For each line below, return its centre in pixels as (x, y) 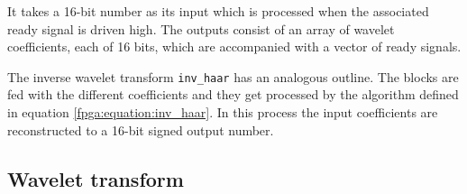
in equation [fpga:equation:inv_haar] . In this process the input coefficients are (223, 112)
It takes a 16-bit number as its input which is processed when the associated (218, 11)
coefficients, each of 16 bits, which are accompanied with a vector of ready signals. (234, 46)
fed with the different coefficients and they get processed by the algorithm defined (233, 94)
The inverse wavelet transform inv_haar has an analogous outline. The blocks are (233, 76)
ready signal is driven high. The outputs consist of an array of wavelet (201, 28)
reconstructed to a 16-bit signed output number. (141, 129)
